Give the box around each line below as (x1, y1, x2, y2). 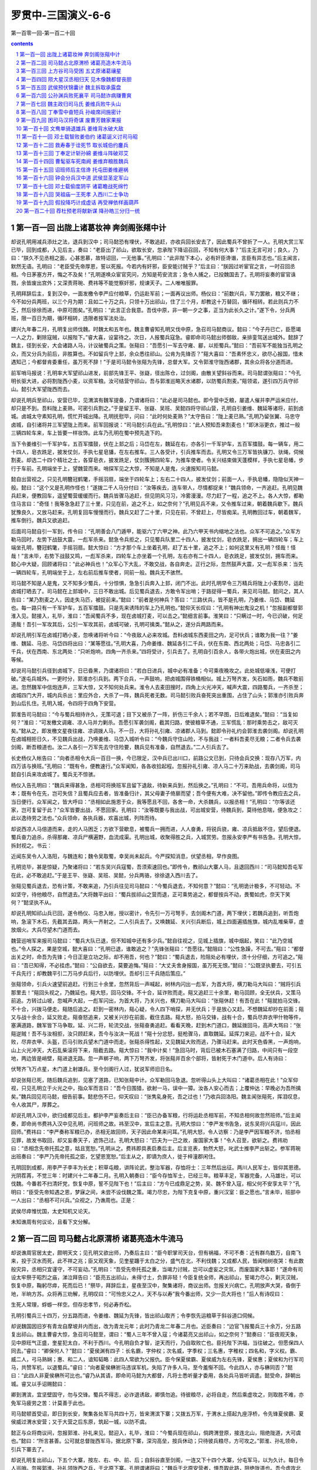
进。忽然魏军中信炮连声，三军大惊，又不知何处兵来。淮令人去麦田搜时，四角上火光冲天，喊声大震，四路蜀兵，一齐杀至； (11, 683, 304, 690)
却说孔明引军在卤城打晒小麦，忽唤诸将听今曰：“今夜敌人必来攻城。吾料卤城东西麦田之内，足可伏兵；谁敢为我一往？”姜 (11, 632, 299, 639)
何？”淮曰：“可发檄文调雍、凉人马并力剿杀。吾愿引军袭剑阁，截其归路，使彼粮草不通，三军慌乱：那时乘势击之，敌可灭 (11, 719, 299, 726)
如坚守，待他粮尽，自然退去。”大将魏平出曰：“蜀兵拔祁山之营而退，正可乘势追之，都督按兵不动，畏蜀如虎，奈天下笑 (11, 891, 291, 898)
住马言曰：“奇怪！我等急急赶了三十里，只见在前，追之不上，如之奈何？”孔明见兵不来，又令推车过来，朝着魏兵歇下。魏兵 (11, 500, 303, 507)
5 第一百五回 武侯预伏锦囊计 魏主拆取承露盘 (16, 83, 122, 91)
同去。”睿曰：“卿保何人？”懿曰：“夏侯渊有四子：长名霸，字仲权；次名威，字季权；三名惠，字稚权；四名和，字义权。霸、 (11, 1347, 301, 1355)
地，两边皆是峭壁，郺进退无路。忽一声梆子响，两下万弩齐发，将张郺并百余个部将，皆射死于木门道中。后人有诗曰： (11, 1054, 289, 1061)
